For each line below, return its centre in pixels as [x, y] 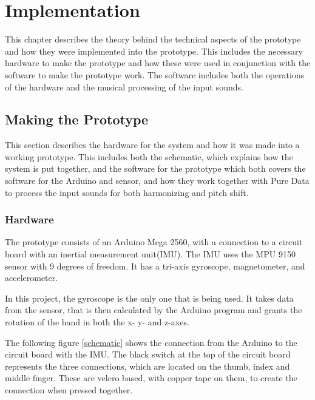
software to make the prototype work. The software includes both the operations [155, 74]
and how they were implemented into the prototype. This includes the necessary [154, 51]
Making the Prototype [77, 119]
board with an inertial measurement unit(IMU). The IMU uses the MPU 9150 [150, 254]
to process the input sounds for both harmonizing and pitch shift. [127, 192]
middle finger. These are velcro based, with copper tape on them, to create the [151, 378]
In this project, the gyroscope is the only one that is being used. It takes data [149, 298]
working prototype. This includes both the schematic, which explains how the [149, 156]
